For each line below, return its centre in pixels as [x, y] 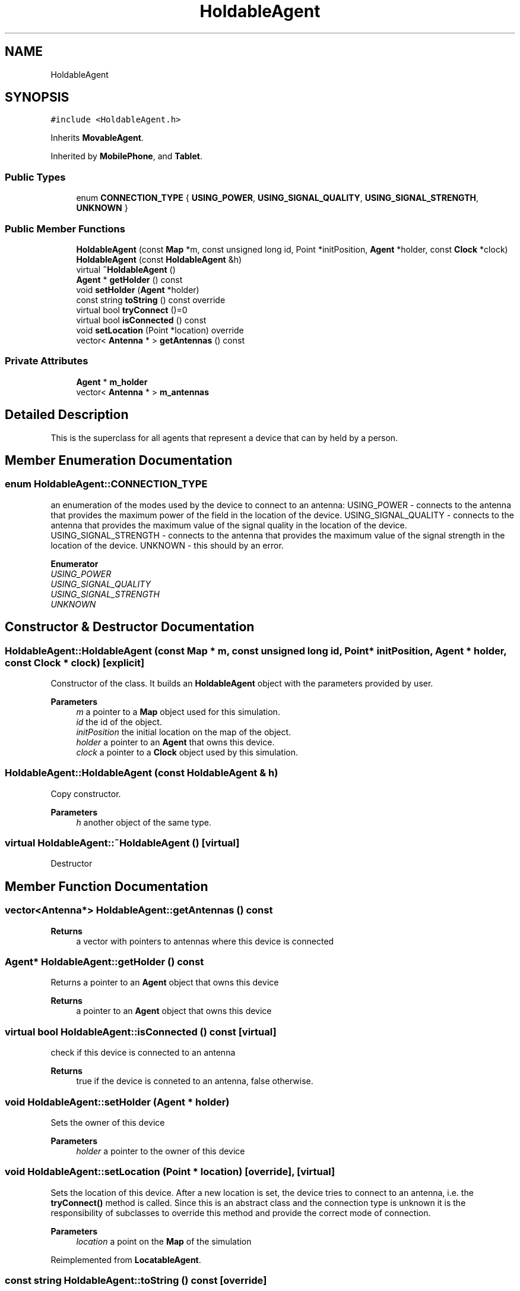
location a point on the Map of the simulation [164, 1241]
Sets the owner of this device [108, 1122]
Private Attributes [47, 361]
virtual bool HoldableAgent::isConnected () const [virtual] [141, 1032]
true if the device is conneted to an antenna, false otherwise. [195, 1081]
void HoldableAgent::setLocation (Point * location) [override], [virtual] [170, 1172]
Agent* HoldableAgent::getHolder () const [104, 962]
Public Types [35, 177]
